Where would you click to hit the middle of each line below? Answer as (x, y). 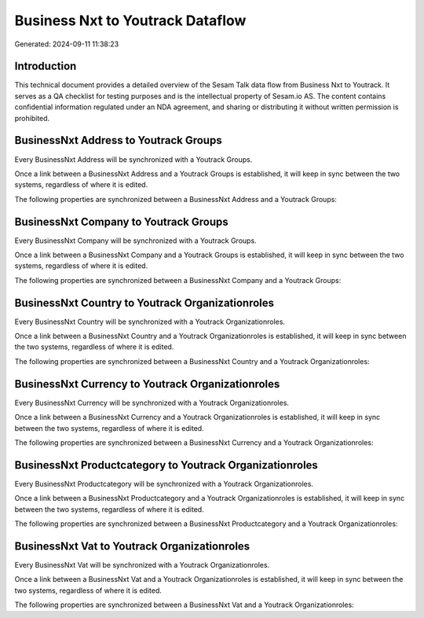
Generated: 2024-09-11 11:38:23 (67, 44)
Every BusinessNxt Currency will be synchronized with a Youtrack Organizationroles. (152, 403)
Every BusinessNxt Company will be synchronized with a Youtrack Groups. (135, 241)
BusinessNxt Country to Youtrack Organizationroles (144, 303)
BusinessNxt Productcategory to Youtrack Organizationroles (166, 465)
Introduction (46, 66)
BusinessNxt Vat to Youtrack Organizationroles (132, 546)
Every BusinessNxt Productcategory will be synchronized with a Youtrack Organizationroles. (164, 484)
